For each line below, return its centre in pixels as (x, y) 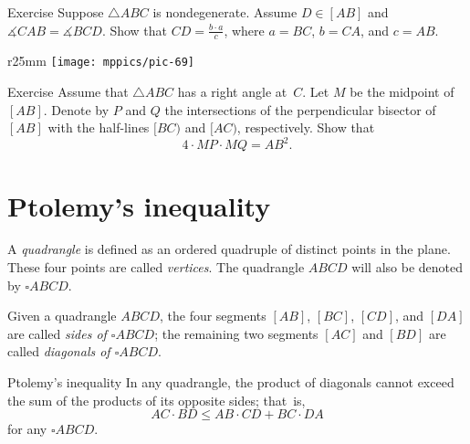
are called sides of (57, 333)
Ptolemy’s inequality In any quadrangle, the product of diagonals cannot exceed (231, 382)
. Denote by (76, 109)
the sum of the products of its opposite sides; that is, (157, 400)
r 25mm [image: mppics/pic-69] (101, 61)
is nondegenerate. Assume (225, 12)
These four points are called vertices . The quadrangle (156, 267)
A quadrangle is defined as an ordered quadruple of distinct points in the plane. (229, 249)
